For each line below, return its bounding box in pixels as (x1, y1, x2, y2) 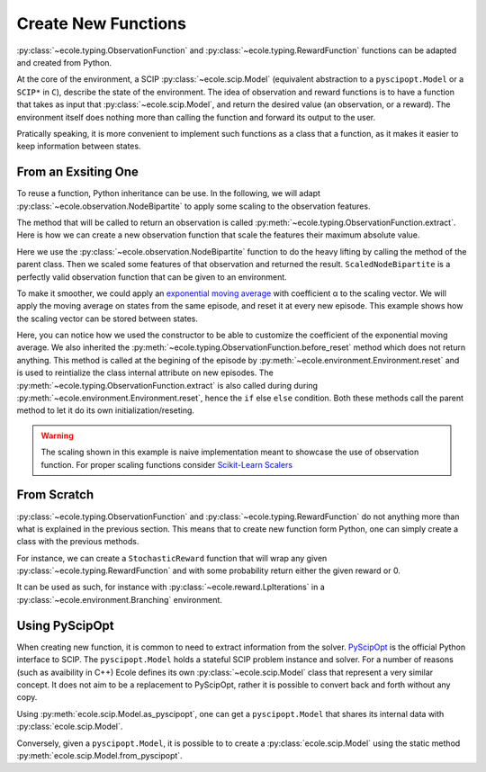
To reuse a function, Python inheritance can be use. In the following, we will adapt (16, 188, 321, 199)
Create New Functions (16, 13, 186, 33)
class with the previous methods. (16, 536, 139, 547)
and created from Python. (16, 57, 112, 67)
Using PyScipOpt (16, 617, 114, 633)
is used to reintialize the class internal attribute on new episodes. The (16, 367, 274, 378)
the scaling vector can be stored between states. (16, 313, 198, 324)
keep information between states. (16, 140, 141, 152)
